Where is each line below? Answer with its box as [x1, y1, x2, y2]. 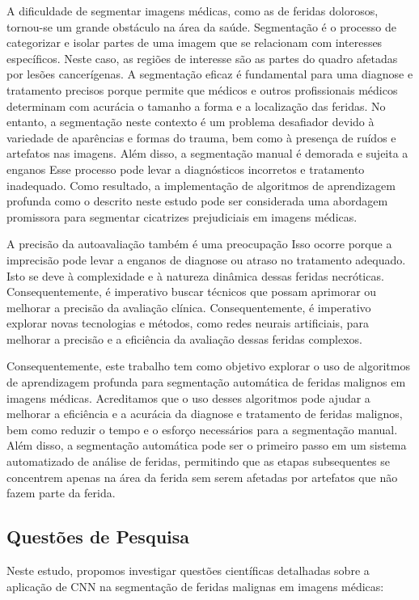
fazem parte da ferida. [6, 484, 116, 501]
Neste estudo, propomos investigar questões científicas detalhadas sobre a [6, 562, 370, 579]
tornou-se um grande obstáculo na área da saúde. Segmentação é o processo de [6, 18, 396, 35]
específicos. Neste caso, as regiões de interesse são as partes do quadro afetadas [6, 49, 398, 66]
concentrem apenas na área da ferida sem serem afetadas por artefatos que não [6, 468, 398, 485]
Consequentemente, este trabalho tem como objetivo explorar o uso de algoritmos [6, 357, 410, 374]
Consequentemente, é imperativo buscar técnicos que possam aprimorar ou [6, 283, 377, 300]
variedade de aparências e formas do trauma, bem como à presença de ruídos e [6, 129, 396, 146]
